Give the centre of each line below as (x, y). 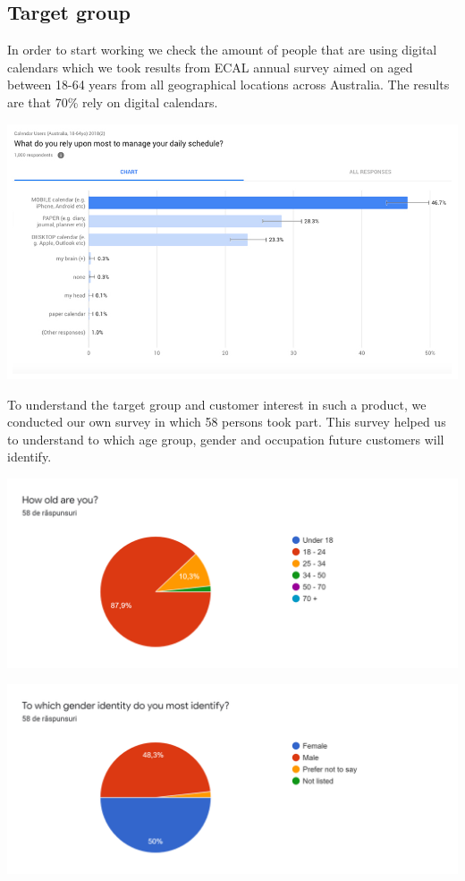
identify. (30, 457)
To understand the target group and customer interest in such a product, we (217, 404)
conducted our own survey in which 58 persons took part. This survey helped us (227, 422)
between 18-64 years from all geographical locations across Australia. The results (228, 85)
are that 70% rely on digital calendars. (113, 102)
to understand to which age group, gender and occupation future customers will (226, 439)
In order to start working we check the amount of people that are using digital (222, 50)
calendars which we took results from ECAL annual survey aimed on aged (210, 67)
